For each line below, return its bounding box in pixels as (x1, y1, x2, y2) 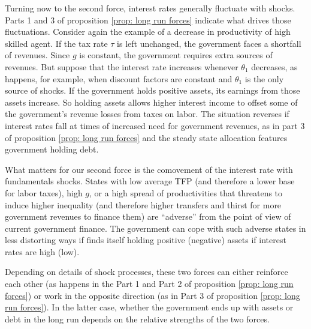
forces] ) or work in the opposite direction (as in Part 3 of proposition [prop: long (5, 289, 300, 301)
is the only (244, 72, 284, 85)
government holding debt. (5, 143, 99, 155)
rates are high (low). (5, 245, 80, 258)
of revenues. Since (5, 49, 70, 61)
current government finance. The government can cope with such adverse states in (5, 222, 306, 234)
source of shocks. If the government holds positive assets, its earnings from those (5, 84, 300, 97)
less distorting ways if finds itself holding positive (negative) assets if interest (5, 234, 286, 246)
